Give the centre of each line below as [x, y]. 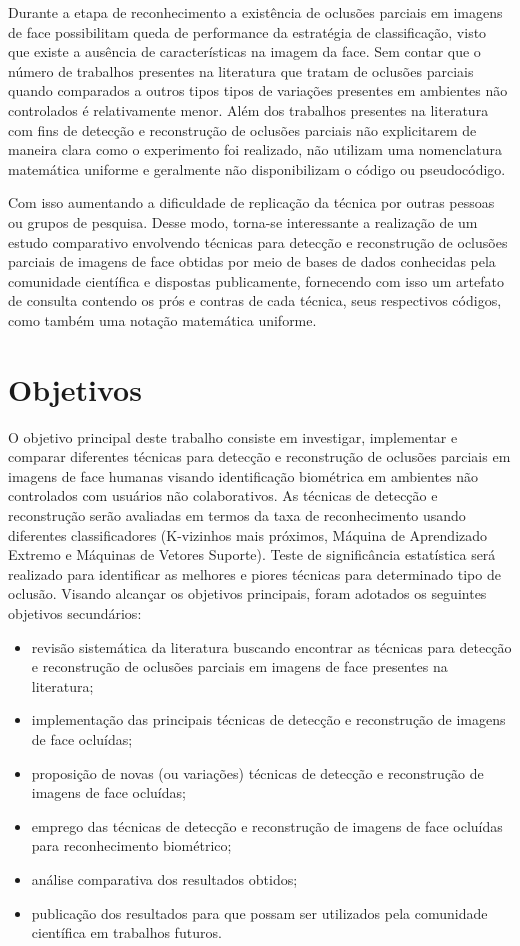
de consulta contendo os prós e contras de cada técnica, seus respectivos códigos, [255, 300]
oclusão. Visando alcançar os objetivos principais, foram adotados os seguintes [247, 593]
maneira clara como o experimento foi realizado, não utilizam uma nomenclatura [255, 149]
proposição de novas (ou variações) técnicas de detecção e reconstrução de [257, 772]
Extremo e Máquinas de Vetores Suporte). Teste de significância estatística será [252, 554]
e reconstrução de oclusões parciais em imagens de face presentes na [239, 666]
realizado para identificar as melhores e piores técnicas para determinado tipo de [254, 573]
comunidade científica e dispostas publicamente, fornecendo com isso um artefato [256, 280]
